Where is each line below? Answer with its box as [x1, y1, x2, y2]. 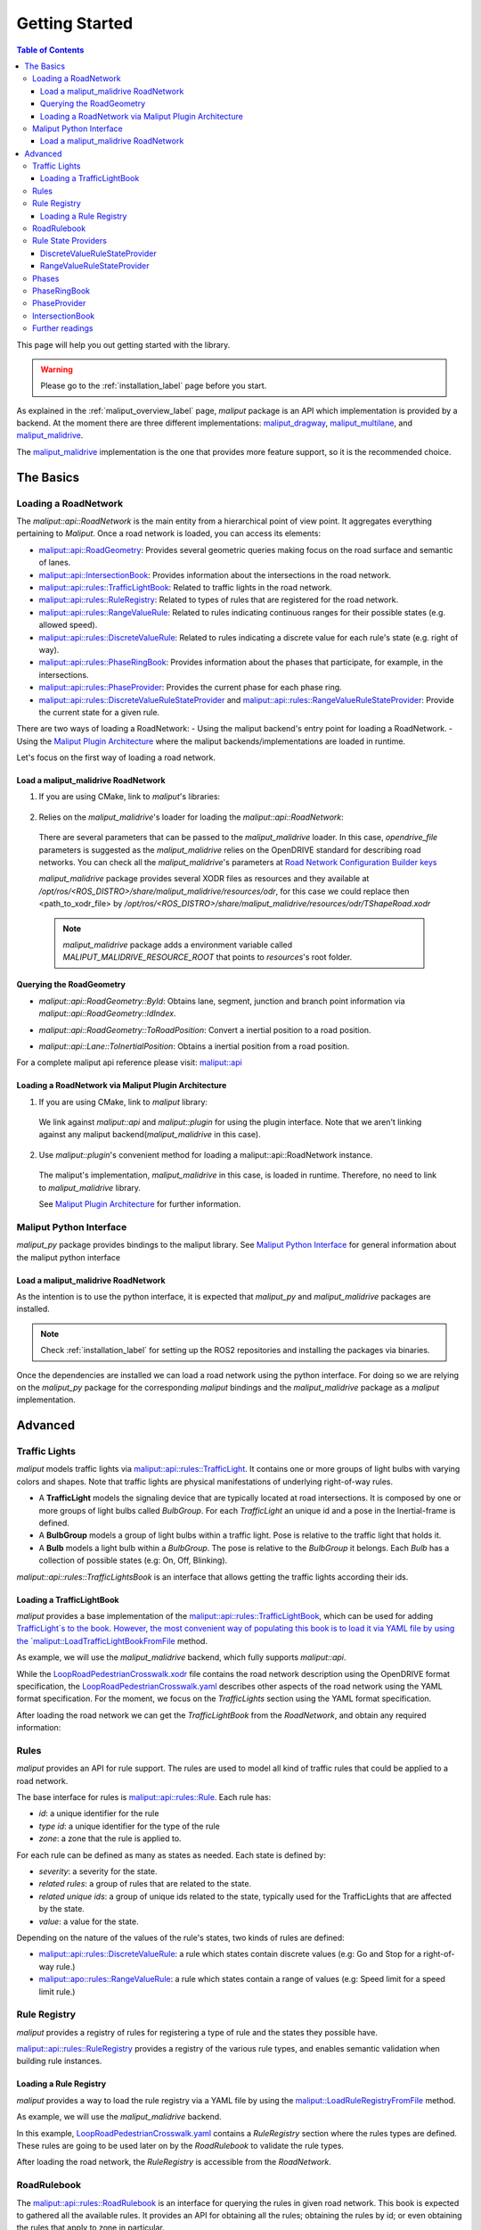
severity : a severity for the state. [38, 1865, 158, 1877]
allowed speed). [38, 620, 98, 631]
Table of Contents [16, 45, 85, 55]
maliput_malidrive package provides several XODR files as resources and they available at [38, 873, 370, 884]
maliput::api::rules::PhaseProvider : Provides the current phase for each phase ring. [38, 682, 342, 693]
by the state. [38, 1904, 85, 1914]
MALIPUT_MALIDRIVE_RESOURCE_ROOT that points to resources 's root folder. [62, 952, 352, 962]
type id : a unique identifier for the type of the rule [38, 1821, 220, 1831]
